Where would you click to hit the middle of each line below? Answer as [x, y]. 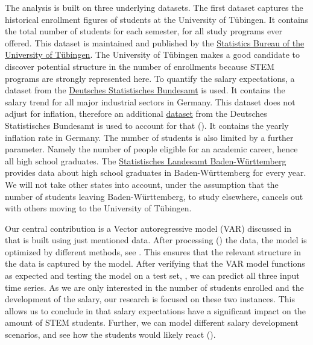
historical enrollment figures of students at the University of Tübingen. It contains [157, 19]
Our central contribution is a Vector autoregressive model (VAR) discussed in [148, 228]
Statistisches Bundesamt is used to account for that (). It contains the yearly [147, 125]
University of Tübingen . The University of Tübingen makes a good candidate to [152, 54]
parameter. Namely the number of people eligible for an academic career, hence [151, 149]
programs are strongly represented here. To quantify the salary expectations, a [150, 78]
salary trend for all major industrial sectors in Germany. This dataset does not [150, 101]
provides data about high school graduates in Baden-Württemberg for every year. [156, 172]
